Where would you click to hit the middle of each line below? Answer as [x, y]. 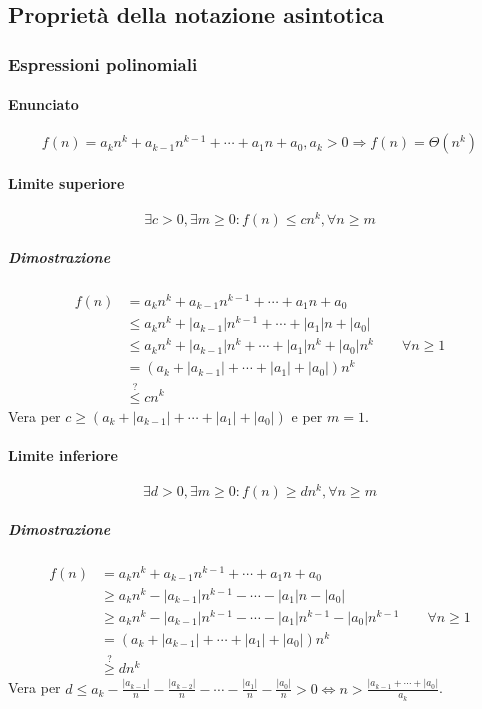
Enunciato [43, 104]
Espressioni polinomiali [103, 63]
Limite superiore [66, 183]
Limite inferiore [63, 454]
